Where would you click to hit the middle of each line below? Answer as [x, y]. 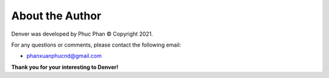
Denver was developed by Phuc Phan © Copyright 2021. [82, 34]
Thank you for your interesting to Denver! [65, 67]
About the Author [56, 16]
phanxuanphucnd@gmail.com [64, 56]
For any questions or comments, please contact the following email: [96, 45]
